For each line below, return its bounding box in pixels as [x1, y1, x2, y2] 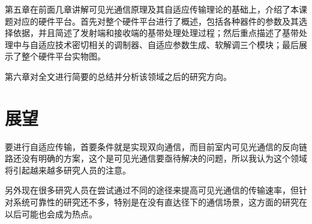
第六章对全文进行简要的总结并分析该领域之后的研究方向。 [5, 70, 232, 82]
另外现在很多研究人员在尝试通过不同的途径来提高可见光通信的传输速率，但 [5, 184, 299, 196]
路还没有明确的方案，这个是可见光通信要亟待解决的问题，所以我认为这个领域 [5, 152, 307, 165]
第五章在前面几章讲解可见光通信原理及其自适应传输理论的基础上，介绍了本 [5, 3, 299, 15]
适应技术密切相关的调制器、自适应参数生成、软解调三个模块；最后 [38, 38, 299, 50]
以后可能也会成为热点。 [5, 207, 97, 220]
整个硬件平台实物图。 [21, 50, 106, 62]
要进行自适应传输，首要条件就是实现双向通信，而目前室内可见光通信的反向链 [5, 140, 307, 153]
